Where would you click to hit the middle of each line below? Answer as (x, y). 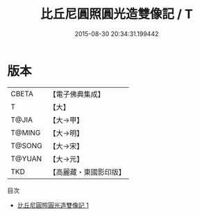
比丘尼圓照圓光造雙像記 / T (117, 14)
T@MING (26, 132)
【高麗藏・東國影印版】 (87, 172)
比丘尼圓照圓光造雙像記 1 (53, 205)
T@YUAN (26, 159)
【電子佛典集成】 (77, 94)
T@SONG (27, 145)
